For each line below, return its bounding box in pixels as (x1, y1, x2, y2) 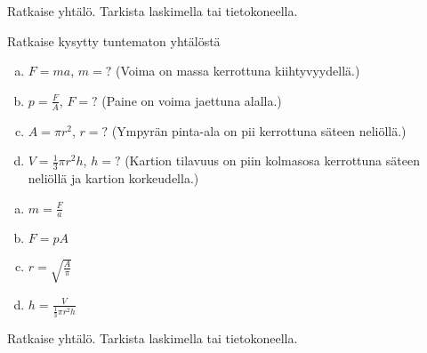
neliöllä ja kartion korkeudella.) (28, 169, 199, 188)
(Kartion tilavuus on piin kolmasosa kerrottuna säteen (125, 151, 420, 170)
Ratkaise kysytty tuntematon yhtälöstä (7, 31, 221, 50)
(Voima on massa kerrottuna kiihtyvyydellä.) (115, 61, 360, 80)
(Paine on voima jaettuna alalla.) (101, 91, 282, 109)
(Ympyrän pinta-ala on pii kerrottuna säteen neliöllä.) (111, 121, 407, 140)
